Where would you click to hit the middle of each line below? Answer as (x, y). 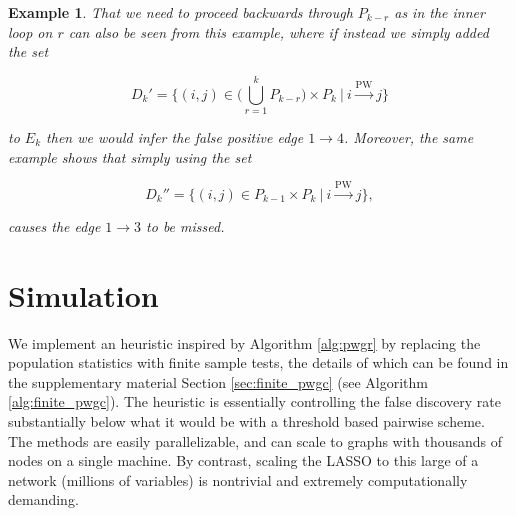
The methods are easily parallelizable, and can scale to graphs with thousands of (255, 440)
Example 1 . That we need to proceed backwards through (180, 12)
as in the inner (439, 12)
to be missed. (185, 225)
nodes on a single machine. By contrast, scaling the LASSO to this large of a (243, 460)
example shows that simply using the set (130, 156)
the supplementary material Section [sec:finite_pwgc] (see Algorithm (218, 381)
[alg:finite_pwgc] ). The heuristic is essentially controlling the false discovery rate (254, 401)
